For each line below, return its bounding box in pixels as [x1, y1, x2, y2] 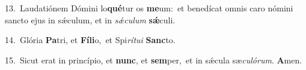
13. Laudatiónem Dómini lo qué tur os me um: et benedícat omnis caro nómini [5, 2, 293, 14]
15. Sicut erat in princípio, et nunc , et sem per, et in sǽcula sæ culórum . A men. [5, 53, 302, 66]
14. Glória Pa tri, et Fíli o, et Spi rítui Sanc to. [5, 34, 176, 46]
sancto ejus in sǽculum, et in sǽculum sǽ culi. [5, 13, 176, 26]
